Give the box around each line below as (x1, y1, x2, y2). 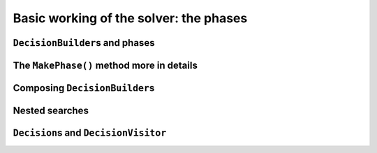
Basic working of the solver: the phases (13, 10, 248, 26)
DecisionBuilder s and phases (13, 37, 155, 49)
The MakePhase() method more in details (13, 59, 198, 71)
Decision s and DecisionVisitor (13, 127, 167, 139)
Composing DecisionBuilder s (13, 82, 155, 94)
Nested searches (13, 105, 89, 117)
